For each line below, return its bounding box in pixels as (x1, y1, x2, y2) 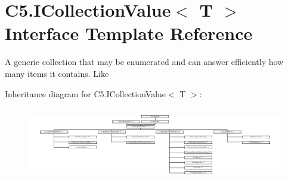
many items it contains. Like (5, 67, 109, 79)
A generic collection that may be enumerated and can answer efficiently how (5, 55, 284, 68)
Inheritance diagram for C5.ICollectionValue (5, 87, 166, 100)
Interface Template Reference (5, 21, 253, 45)
